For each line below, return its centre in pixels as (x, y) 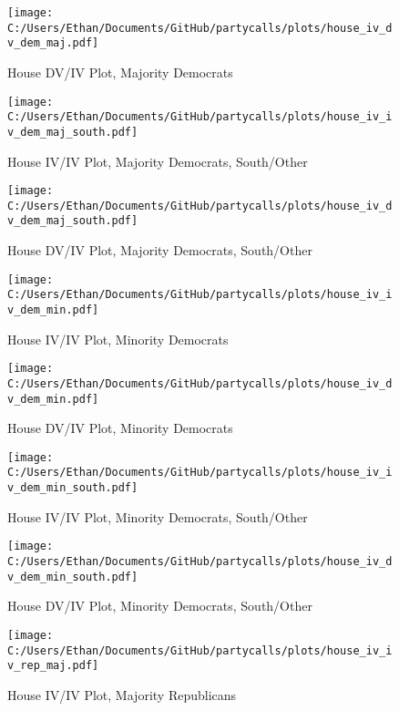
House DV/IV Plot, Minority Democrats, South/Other (160, 606)
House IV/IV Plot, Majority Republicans (122, 694)
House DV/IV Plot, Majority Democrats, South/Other (160, 250)
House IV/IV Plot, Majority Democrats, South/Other (158, 161)
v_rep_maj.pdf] (53, 666)
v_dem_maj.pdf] (53, 43)
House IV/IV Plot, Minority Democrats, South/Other (158, 516)
